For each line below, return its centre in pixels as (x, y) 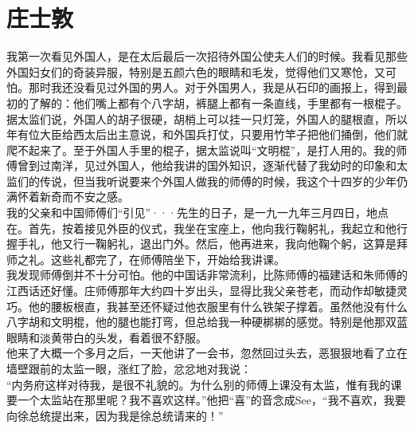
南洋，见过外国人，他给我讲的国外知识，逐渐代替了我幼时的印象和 (223, 165)
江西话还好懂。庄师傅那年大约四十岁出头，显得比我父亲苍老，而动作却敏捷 (201, 291)
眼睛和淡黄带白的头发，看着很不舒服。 (107, 337)
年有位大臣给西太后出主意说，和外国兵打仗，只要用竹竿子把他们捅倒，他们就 (207, 134)
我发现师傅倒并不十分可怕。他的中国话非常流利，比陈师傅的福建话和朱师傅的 (207, 275)
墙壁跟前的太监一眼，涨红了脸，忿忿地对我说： (129, 368)
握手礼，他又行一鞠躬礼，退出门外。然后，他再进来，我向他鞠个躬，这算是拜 (207, 244)
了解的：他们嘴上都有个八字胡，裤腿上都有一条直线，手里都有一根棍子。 (218, 102)
